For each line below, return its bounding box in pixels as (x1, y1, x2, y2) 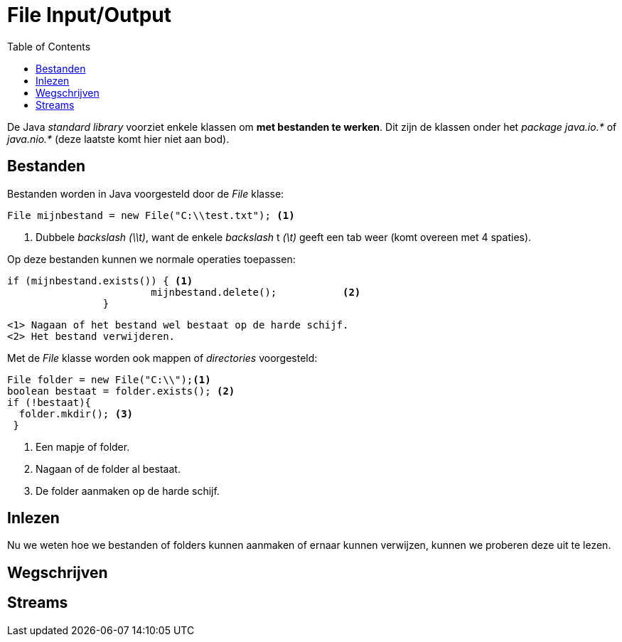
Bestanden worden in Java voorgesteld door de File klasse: (7, 187, 284, 200)
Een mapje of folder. (36, 440, 130, 453)
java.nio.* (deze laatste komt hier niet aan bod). (7, 132, 230, 145)
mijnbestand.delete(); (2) (151, 286, 361, 298)
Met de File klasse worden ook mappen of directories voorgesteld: (7, 351, 318, 364)
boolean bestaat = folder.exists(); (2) (7, 385, 235, 397)
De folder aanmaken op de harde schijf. (36, 484, 220, 497)
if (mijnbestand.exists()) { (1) (7, 274, 193, 287)
